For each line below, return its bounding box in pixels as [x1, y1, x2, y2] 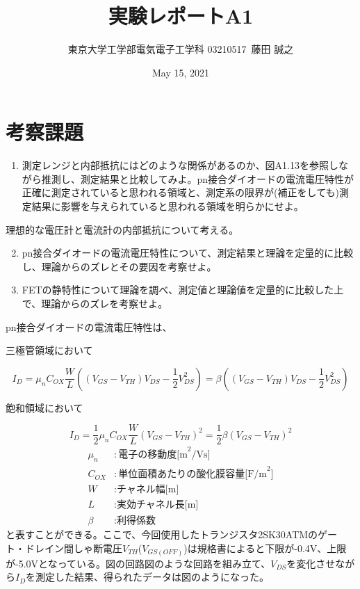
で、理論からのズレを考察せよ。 [22, 296, 168, 310]
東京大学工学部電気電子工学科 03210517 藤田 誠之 [67, 42, 294, 56]
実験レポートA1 [108, 1, 254, 30]
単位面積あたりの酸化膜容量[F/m [118, 469, 267, 480]
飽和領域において [6, 400, 83, 414]
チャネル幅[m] [116, 485, 179, 495]
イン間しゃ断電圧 [44, 540, 122, 555]
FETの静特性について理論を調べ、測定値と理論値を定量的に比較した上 [22, 282, 344, 297]
